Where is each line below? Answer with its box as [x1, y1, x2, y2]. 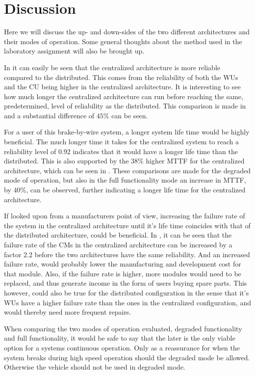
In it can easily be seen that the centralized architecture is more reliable [4, 62, 220, 72]
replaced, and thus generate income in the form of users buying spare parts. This [4, 278, 247, 288]
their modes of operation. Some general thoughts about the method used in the [4, 36, 242, 46]
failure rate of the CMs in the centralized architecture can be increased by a [4, 240, 232, 249]
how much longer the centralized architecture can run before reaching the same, [4, 91, 243, 101]
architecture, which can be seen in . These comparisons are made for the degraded [4, 165, 251, 175]
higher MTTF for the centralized [146, 156, 245, 166]
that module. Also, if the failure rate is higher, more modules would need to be [4, 268, 241, 278]
